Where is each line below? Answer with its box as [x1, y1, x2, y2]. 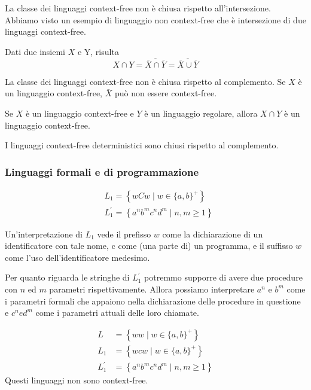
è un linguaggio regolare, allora [144, 107, 258, 119]
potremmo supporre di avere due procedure [144, 271, 303, 284]
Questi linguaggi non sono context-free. [5, 374, 148, 386]
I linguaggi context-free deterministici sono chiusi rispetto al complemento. [5, 139, 279, 151]
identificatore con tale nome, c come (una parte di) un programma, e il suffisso [5, 239, 293, 252]
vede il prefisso [97, 227, 151, 240]
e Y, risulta [77, 45, 119, 57]
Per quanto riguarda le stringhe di [5, 271, 130, 284]
